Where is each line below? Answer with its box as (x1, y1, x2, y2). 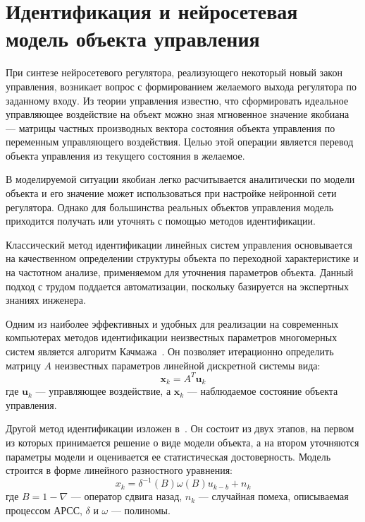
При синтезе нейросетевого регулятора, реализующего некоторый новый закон (6, 65, 342, 80)
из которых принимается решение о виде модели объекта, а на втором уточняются (6, 434, 359, 449)
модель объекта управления (6, 24, 260, 53)
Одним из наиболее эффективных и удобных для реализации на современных (6, 316, 339, 331)
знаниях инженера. (6, 292, 86, 307)
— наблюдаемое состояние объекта (187, 384, 338, 398)
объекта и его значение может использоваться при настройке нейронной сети (6, 186, 337, 201)
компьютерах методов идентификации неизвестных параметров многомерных (6, 330, 338, 345)
